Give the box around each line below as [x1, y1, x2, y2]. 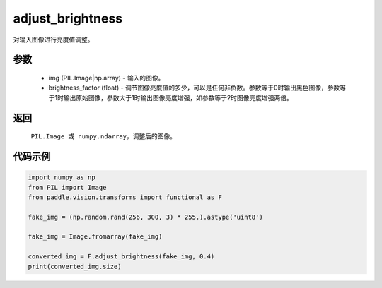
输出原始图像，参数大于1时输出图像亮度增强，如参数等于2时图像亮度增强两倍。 [63, 93, 293, 102]
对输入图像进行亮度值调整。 [13, 35, 94, 44]
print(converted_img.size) [28, 262, 122, 270]
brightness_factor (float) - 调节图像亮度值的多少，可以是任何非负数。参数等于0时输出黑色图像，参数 [48, 83, 340, 92]
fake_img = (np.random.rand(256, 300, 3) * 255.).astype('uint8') [28, 212, 263, 221]
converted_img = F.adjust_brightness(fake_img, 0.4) [28, 253, 215, 260]
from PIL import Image [28, 184, 107, 191]
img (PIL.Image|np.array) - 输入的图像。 [48, 73, 165, 82]
